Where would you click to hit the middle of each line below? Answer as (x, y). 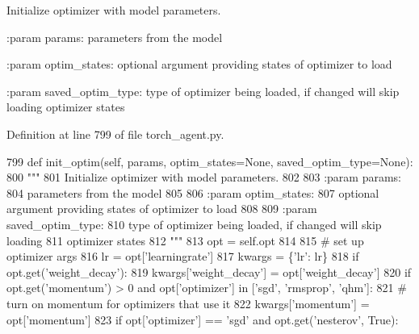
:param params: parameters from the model (115, 37)
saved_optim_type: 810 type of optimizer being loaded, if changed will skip (194, 224)
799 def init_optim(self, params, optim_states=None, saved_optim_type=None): (210, 161)
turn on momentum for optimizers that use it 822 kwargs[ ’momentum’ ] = (188, 303)
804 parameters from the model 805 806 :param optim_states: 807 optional (193, 192)
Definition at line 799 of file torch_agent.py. (115, 134)
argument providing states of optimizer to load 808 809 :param (162, 209)
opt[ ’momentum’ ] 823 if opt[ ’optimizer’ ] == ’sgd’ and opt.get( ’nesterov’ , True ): (203, 319)
